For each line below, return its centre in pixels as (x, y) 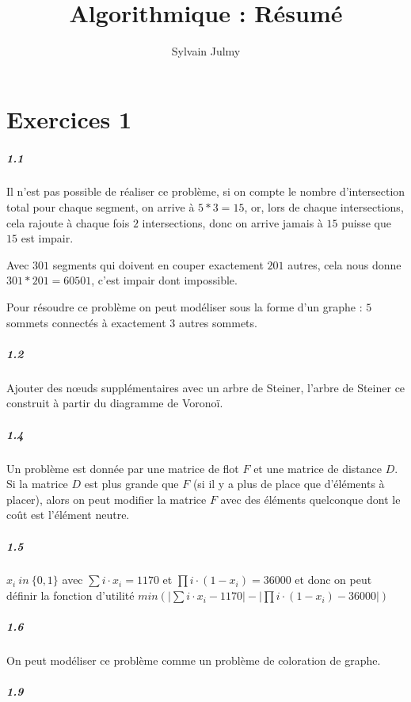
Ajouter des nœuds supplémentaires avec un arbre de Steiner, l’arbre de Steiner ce (206, 387)
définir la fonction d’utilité (70, 595)
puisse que (366, 222)
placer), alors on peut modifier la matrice (107, 499)
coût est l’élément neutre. (68, 515)
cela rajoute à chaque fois (68, 222)
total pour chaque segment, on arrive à (101, 207)
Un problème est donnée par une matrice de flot (123, 468)
